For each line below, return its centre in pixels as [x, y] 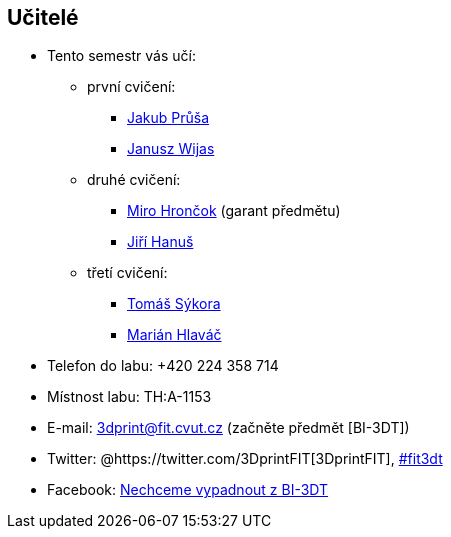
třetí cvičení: [127, 273]
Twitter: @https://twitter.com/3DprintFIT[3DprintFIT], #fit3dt [245, 459]
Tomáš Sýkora [174, 304]
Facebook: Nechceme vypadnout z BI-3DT [188, 490]
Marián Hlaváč [174, 335]
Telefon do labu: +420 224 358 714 [163, 366]
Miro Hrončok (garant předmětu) [234, 211]
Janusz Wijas [171, 149]
